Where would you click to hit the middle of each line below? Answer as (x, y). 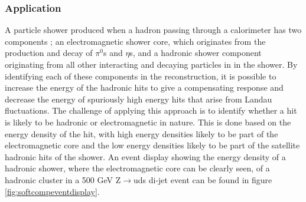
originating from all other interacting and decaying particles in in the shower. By (151, 64)
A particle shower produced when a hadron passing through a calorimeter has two (153, 30)
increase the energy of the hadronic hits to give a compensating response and (144, 87)
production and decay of (49, 53)
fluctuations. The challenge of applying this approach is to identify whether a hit (151, 110)
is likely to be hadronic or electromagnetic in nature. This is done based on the (148, 122)
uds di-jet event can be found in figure (203, 179)
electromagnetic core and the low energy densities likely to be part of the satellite (152, 145)
